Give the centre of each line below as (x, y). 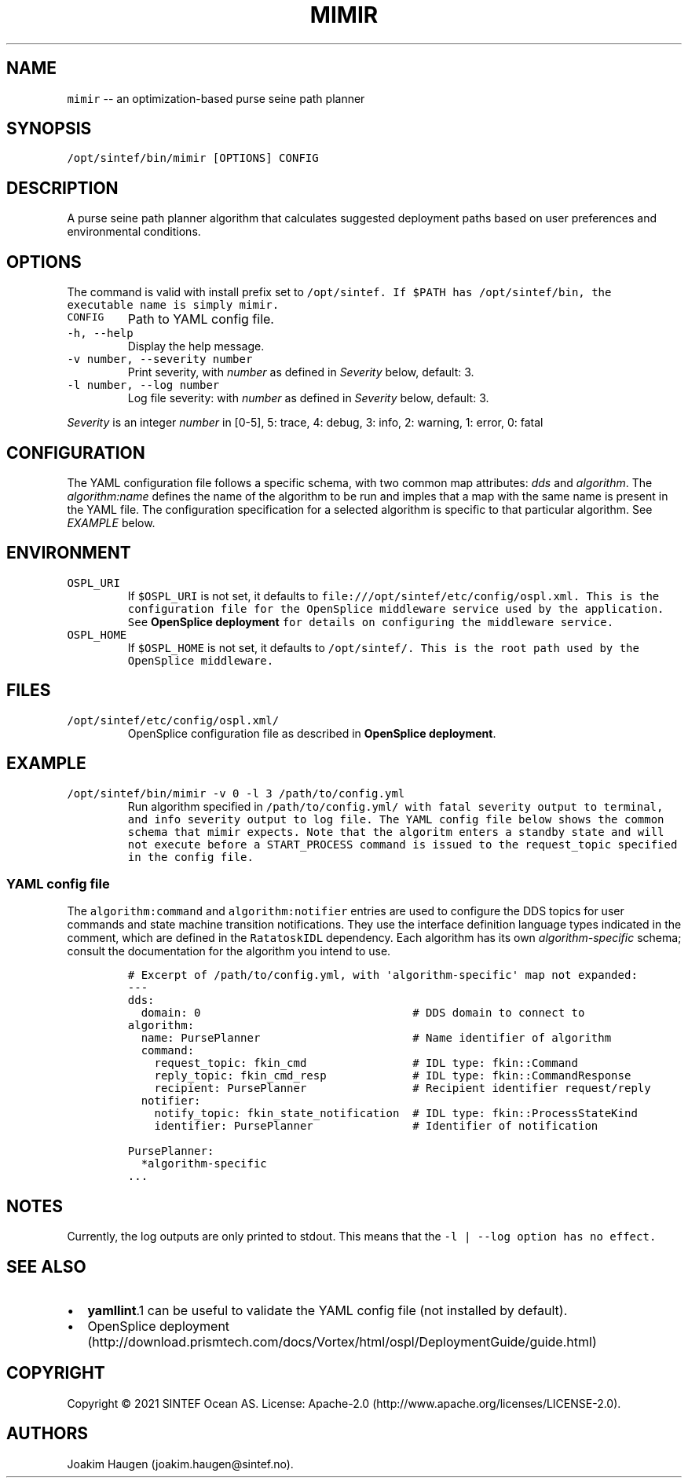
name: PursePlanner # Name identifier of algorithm (376, 1038)
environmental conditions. (134, 232)
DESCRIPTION (62, 188)
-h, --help (100, 333)
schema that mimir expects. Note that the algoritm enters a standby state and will (396, 832)
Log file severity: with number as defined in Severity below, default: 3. (308, 398)
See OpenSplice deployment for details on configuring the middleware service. (371, 621)
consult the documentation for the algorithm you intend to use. (229, 951)
